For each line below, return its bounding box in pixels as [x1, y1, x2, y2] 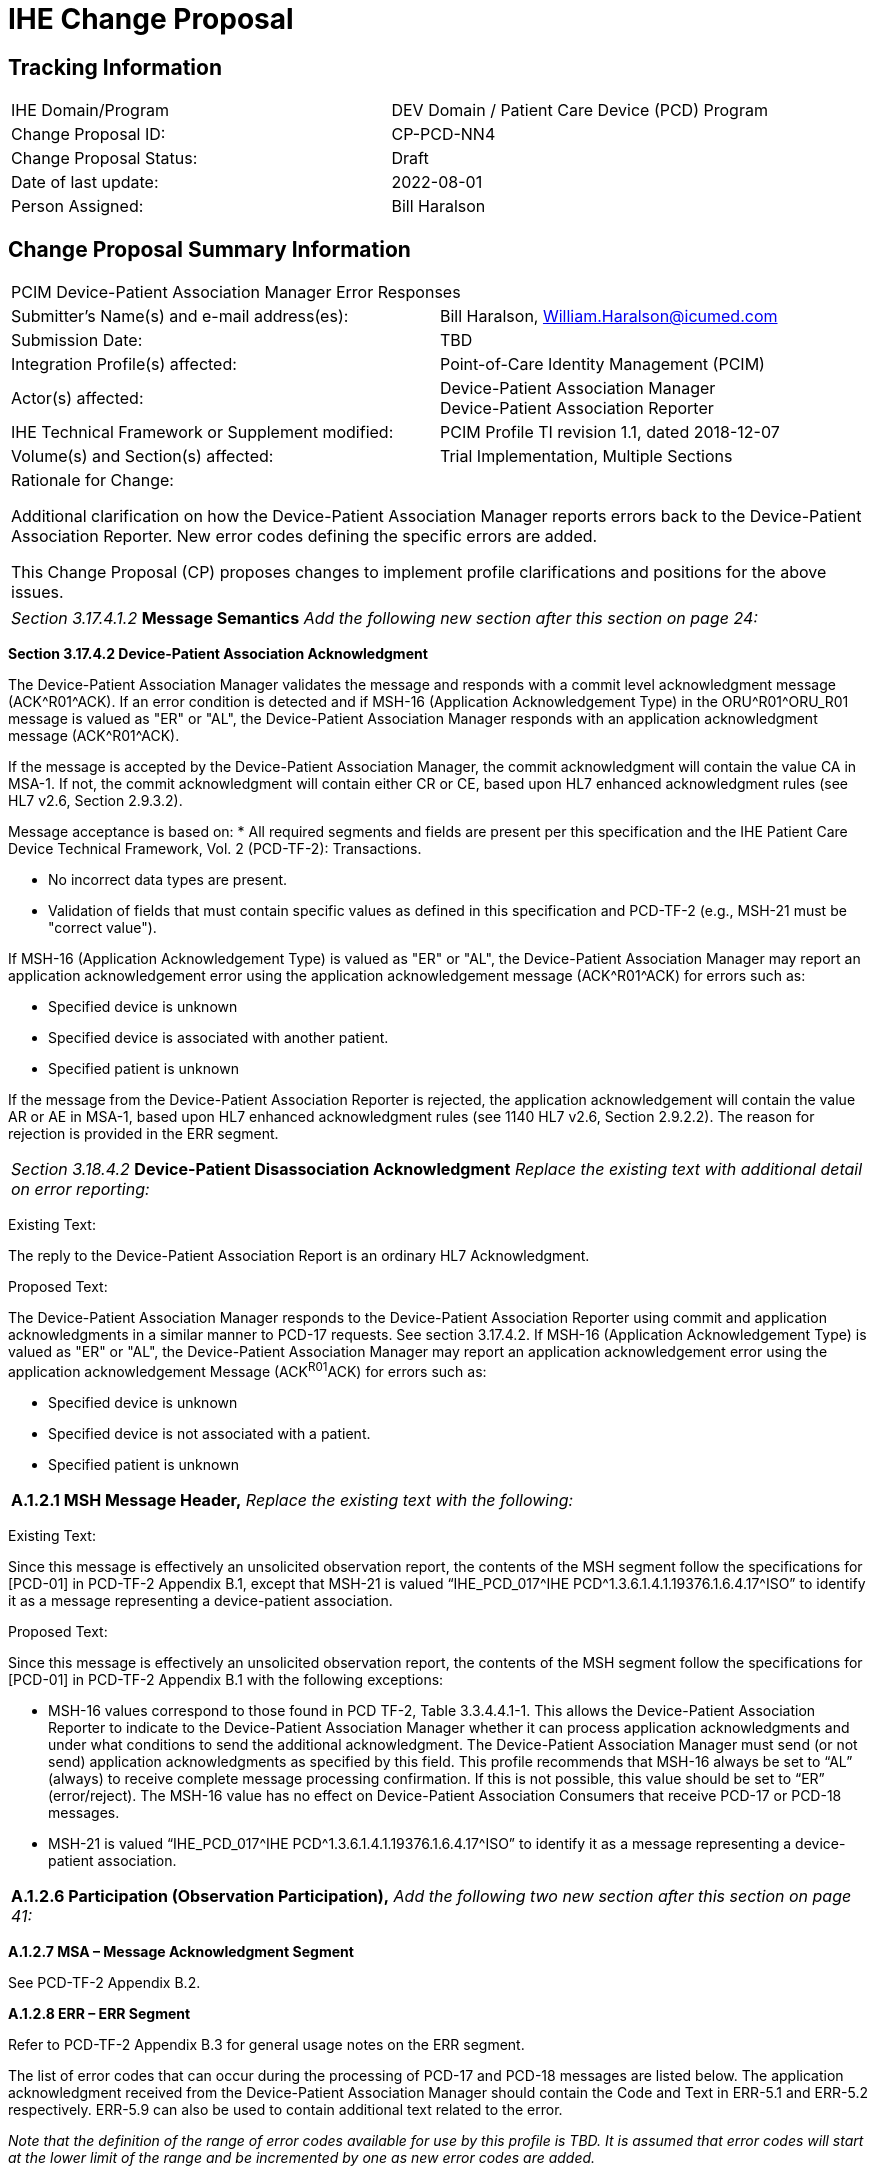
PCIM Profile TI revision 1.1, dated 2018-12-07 [440, 422, 780, 443]
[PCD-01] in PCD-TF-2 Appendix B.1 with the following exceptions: [8, 1670, 444, 1688]
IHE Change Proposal [8, 2, 294, 36]
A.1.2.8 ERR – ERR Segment [8, 2004, 191, 2022]
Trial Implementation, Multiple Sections [440, 446, 733, 467]
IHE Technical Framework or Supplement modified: [11, 422, 394, 443]
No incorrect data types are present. [48, 871, 288, 889]
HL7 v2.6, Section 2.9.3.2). [8, 792, 183, 810]
